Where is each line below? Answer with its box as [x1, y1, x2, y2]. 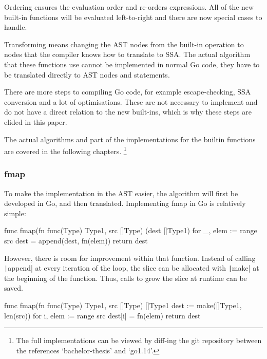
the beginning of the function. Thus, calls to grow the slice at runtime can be [4, 272, 247, 283]
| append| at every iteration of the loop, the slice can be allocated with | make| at [4, 262, 259, 273]
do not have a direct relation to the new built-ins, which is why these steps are [4, 106, 252, 117]
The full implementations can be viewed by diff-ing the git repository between [16, 335, 262, 346]
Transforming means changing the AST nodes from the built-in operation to [4, 39, 244, 49]
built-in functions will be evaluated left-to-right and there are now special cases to [4, 11, 262, 22]
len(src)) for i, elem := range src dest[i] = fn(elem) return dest [4, 310, 201, 320]
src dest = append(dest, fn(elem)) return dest [4, 235, 148, 245]
